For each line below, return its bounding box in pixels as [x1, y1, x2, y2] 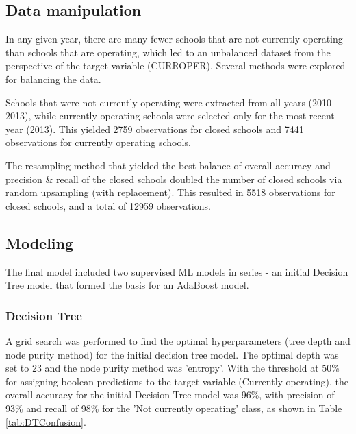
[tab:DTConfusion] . [5, 414, 86, 429]
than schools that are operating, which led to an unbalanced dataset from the [5, 45, 331, 59]
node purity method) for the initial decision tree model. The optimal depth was [5, 347, 339, 361]
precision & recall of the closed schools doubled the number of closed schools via [5, 171, 342, 186]
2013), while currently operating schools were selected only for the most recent [5, 108, 335, 123]
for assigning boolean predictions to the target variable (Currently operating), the [5, 374, 349, 388]
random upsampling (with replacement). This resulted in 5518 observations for [5, 185, 335, 200]
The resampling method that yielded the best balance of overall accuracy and [5, 158, 331, 172]
